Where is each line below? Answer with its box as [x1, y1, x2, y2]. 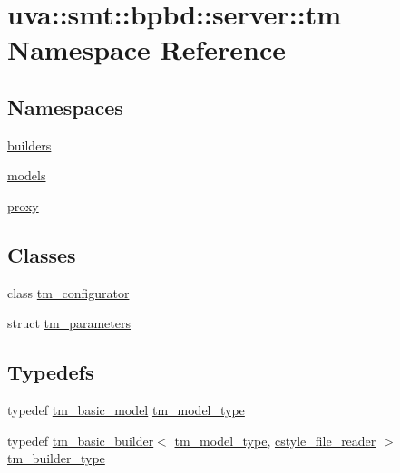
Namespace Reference [7, 31, 286, 68]
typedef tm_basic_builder [7, 430, 154, 449]
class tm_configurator [7, 283, 130, 302]
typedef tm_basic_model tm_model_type [7, 401, 245, 420]
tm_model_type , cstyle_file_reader [174, 430, 376, 449]
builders [7, 135, 52, 154]
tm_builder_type [7, 449, 105, 468]
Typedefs [7, 358, 94, 386]
